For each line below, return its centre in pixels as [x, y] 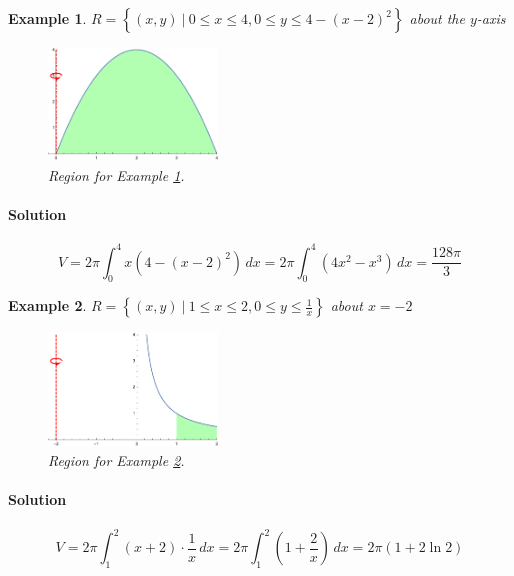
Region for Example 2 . [116, 460]
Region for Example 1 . [116, 174]
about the [437, 18]
